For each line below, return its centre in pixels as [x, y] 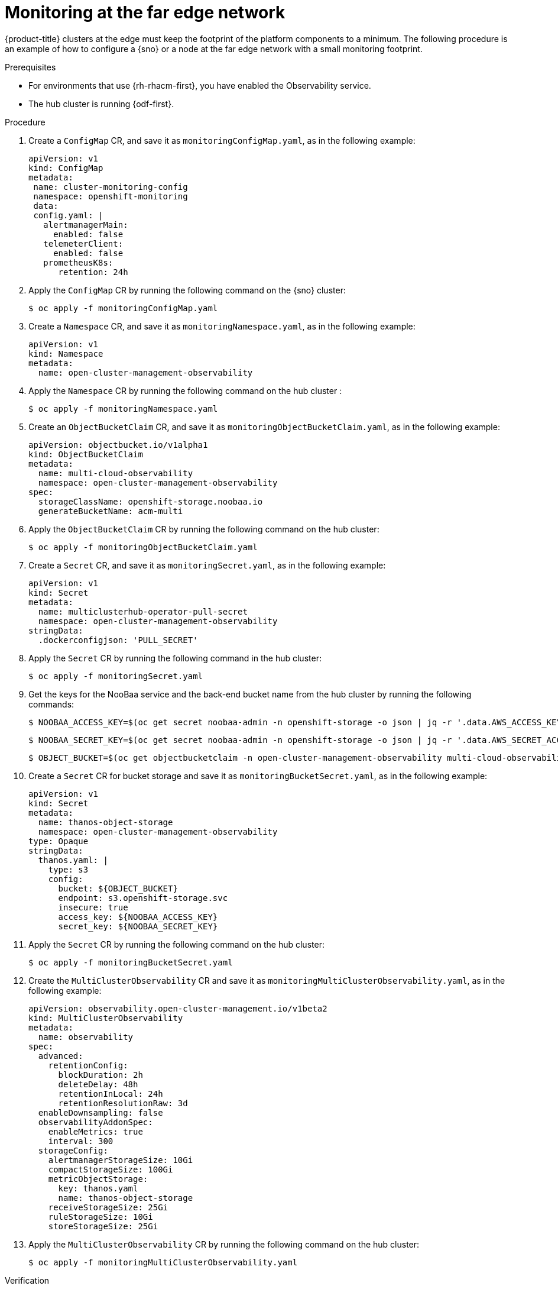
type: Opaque [59, 841]
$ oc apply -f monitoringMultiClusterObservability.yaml [163, 1262]
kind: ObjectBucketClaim [86, 454]
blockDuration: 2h [100, 1075]
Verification [27, 1280]
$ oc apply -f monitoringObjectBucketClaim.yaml [143, 547]
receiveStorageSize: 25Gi [108, 1207]
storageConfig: [73, 1150]
